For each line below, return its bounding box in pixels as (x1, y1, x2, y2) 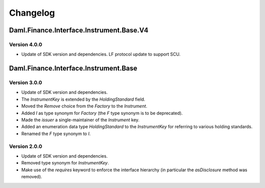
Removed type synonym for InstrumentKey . (21, 160, 109, 166)
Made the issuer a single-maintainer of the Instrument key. (21, 117, 140, 123)
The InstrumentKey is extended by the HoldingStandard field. (21, 96, 146, 102)
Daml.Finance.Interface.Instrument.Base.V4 (9, 26, 149, 34)
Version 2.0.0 (9, 143, 43, 150)
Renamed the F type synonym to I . (21, 131, 91, 136)
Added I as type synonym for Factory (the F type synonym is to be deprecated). (21, 110, 183, 116)
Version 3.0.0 (9, 79, 43, 86)
